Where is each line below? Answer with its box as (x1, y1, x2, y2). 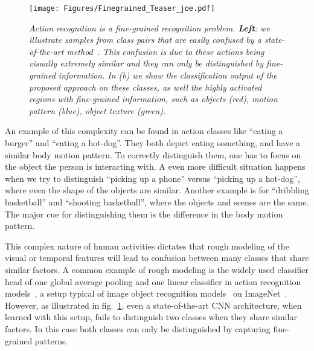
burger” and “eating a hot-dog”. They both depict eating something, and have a (5, 137, 301, 149)
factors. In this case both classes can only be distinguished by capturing (5, 322, 271, 335)
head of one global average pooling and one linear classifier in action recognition (5, 275, 301, 288)
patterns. (34, 334, 68, 347)
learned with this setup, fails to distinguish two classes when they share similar (5, 311, 297, 323)
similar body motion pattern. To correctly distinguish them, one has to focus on (5, 148, 301, 161)
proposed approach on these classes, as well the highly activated (29, 80, 262, 93)
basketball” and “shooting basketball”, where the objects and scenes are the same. (5, 195, 309, 208)
